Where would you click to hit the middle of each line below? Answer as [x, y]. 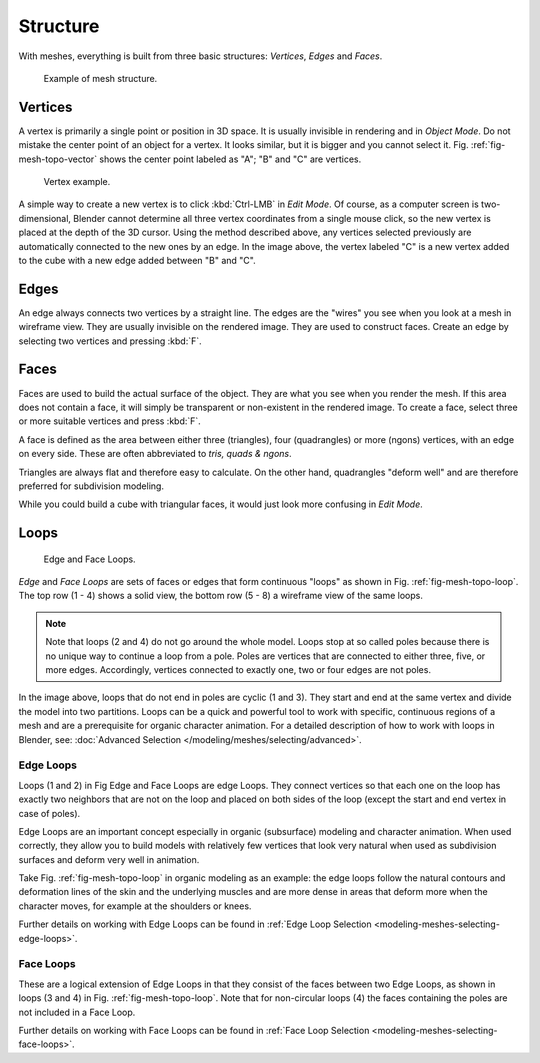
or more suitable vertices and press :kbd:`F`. [110, 421]
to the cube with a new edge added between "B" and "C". [137, 260]
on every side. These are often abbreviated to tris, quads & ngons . [155, 454]
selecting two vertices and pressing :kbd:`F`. [110, 341]
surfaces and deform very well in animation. [109, 859]
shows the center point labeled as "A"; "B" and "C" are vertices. [230, 159]
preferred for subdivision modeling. [91, 486]
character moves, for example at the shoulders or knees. [135, 906]
